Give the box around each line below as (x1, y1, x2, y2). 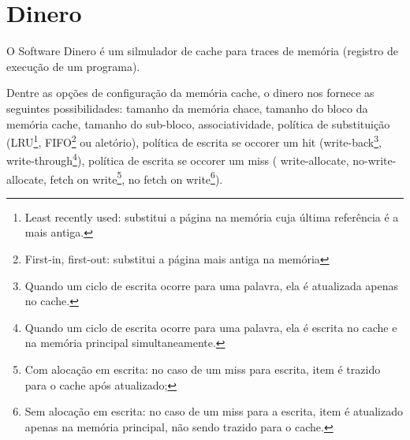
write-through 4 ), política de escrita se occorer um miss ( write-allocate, (6, 150, 349, 168)
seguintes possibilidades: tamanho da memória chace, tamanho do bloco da (6, 99, 368, 116)
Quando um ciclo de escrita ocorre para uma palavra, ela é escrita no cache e (24, 319, 397, 335)
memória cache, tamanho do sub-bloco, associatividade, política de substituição (6, 115, 390, 132)
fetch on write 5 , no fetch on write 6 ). (50, 168, 223, 187)
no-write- (352, 152, 397, 168)
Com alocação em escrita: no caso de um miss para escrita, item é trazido (24, 361, 381, 377)
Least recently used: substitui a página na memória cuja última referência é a (24, 208, 399, 225)
